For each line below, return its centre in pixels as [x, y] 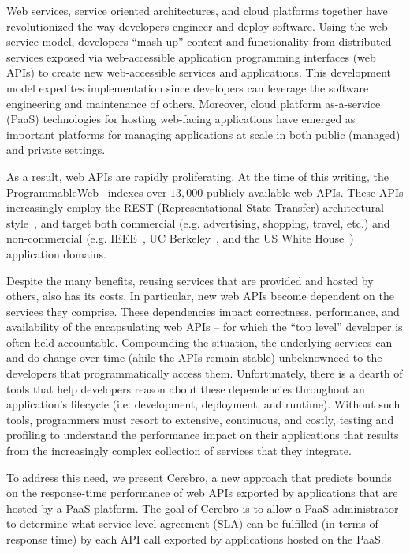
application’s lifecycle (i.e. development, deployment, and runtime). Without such [203, 404]
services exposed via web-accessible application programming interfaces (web [191, 56]
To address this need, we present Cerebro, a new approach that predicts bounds [199, 477]
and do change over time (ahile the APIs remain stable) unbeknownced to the [194, 357]
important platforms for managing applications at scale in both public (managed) [203, 134]
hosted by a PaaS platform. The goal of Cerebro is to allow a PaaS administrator [203, 508]
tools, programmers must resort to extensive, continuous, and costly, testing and [200, 419]
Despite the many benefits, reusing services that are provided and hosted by [190, 280]
